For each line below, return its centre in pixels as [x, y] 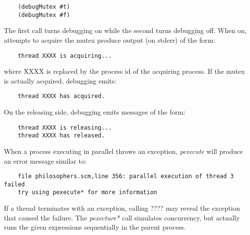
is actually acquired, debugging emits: [60, 80]
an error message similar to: [45, 160]
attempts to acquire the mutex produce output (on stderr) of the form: [110, 40]
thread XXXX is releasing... [65, 127]
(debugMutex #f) [44, 15]
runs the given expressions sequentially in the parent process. [95, 227]
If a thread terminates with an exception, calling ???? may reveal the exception [122, 208]
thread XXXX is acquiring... [65, 56]
